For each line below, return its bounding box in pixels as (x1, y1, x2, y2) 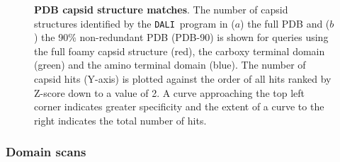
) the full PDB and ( (240, 16, 330, 30)
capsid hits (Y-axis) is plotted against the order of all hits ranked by (34, 71, 331, 86)
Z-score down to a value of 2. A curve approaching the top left (34, 85, 305, 100)
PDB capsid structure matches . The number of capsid (34, 2, 288, 16)
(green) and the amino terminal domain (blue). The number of (34, 57, 306, 72)
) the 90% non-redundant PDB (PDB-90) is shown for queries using (34, 30, 329, 45)
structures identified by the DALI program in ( (34, 16, 235, 30)
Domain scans (6, 143, 86, 161)
